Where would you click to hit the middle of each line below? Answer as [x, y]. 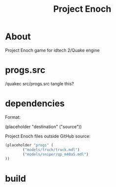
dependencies [35, 104]
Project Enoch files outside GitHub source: [48, 136]
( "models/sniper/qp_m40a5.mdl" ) [56, 154]
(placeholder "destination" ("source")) [44, 127]
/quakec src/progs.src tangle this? [40, 83]
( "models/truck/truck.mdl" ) [51, 150]
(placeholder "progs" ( [29, 145]
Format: [13, 117]
